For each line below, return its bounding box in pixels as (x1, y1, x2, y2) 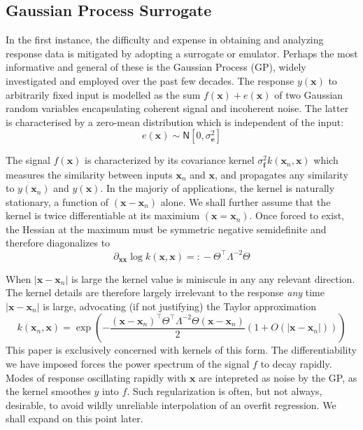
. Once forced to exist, (249, 208, 344, 223)
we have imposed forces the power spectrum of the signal (6, 356, 250, 370)
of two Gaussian (274, 87, 343, 102)
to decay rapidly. (260, 356, 332, 370)
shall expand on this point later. (6, 411, 143, 426)
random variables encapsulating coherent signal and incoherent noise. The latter (6, 101, 349, 116)
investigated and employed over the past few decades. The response (6, 73, 294, 88)
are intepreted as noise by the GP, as (199, 370, 357, 384)
